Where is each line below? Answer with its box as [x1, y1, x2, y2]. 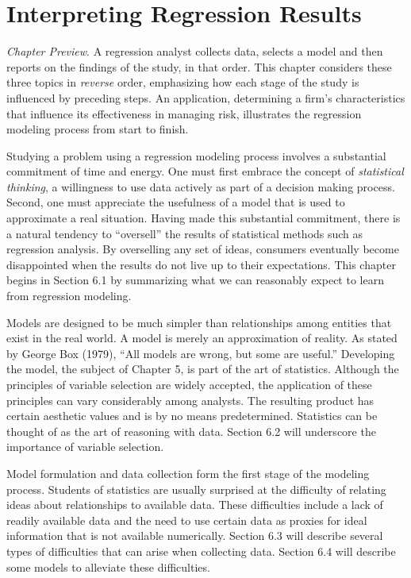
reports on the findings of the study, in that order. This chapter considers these [6, 58, 392, 75]
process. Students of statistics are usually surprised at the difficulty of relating [6, 480, 386, 497]
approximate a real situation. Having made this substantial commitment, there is [6, 210, 401, 226]
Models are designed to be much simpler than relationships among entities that [6, 314, 392, 330]
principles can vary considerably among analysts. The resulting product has [6, 391, 375, 408]
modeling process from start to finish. [6, 121, 189, 137]
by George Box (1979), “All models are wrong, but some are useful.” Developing [6, 345, 395, 361]
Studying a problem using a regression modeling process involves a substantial [6, 147, 386, 164]
